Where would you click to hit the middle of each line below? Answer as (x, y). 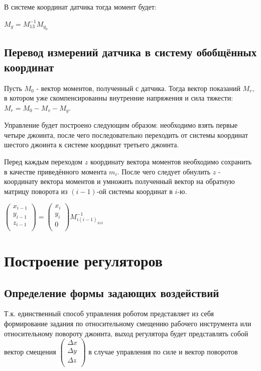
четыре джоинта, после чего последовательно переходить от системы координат (126, 134)
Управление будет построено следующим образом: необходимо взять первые (121, 125)
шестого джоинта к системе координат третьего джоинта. (92, 145)
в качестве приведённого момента (55, 171)
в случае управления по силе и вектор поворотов (163, 352)
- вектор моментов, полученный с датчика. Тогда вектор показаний (138, 88)
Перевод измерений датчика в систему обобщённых (130, 52)
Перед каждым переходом (43, 162)
